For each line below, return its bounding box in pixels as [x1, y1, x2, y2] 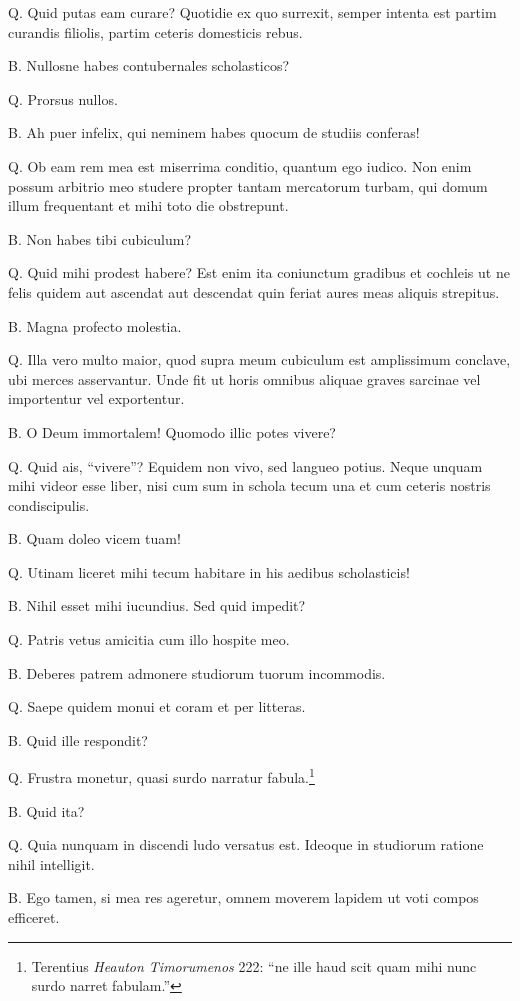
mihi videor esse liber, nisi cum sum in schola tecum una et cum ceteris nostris [8, 475, 491, 496]
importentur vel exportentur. [8, 388, 185, 409]
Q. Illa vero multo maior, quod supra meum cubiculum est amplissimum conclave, [8, 349, 511, 370]
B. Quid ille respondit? [8, 729, 148, 750]
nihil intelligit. [8, 853, 95, 874]
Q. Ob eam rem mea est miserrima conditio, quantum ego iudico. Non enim [8, 155, 472, 176]
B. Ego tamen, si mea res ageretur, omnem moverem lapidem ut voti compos [8, 887, 479, 908]
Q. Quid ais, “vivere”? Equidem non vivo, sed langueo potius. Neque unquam [8, 455, 483, 476]
